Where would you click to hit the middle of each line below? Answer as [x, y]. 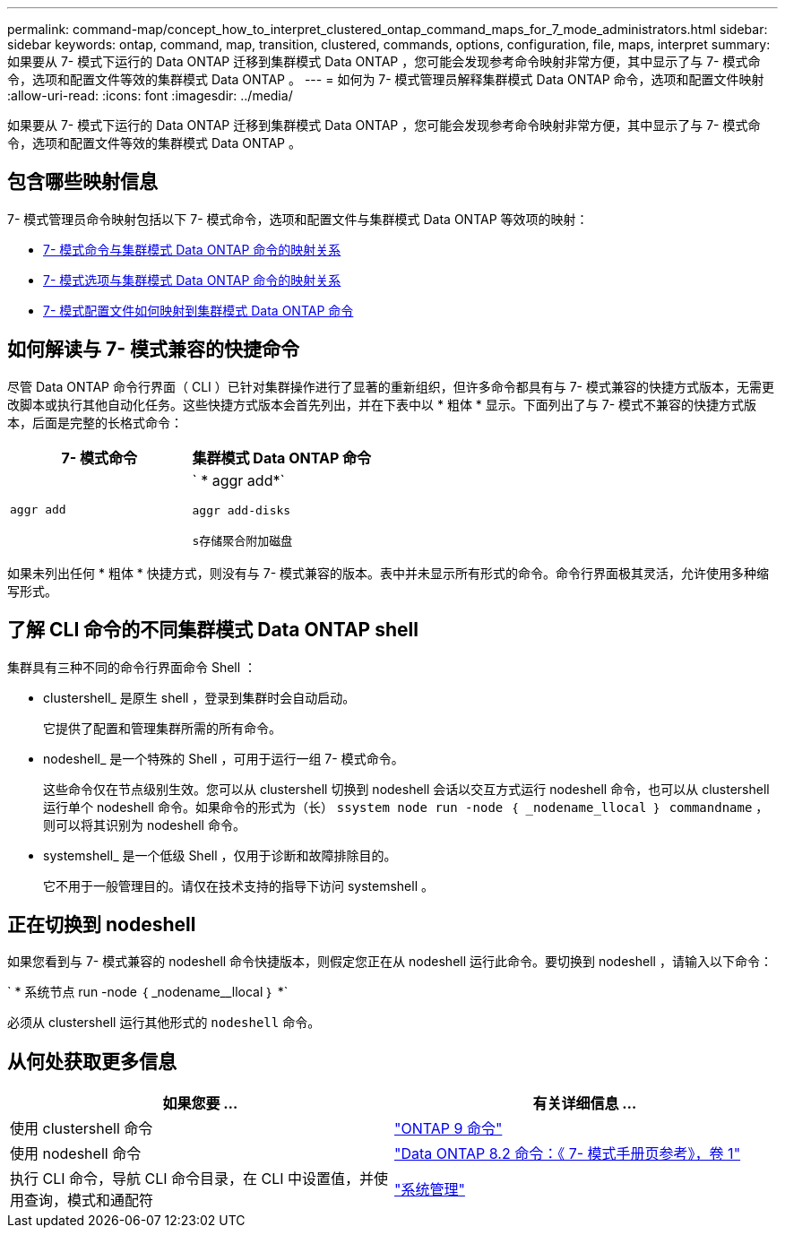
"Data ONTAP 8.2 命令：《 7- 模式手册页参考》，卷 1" [568, 1154]
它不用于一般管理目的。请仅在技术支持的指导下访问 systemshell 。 [239, 885]
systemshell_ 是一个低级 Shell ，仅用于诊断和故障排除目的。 [220, 855]
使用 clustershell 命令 [82, 1129]
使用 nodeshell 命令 [76, 1154]
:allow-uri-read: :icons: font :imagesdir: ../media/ [150, 95]
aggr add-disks [242, 510]
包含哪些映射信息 [82, 182]
